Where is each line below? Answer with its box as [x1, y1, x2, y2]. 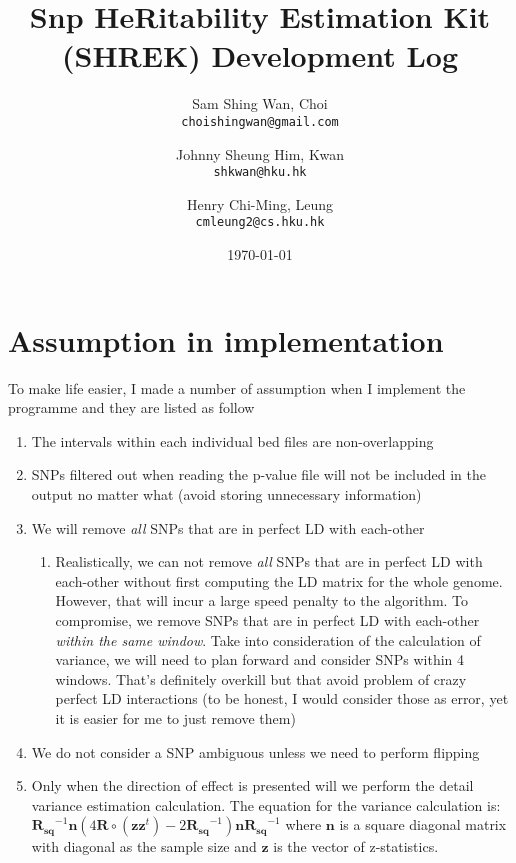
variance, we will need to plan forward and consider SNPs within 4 [55, 649, 465, 670]
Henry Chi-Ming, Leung [186, 193, 334, 214]
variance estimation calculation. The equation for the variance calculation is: [31, 794, 501, 815]
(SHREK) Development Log [61, 35, 459, 76]
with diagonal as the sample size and [31, 836, 257, 857]
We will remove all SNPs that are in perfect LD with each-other [31, 517, 425, 538]
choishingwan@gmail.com [181, 114, 339, 129]
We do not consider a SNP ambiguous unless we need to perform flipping [31, 741, 480, 762]
